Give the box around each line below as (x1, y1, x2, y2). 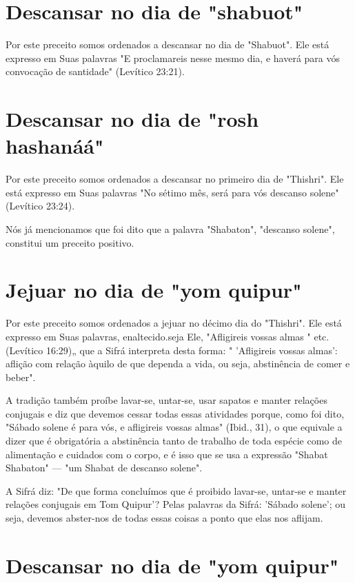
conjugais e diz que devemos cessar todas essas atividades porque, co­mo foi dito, (6, 406, 345, 420)
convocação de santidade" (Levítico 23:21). (6, 64, 185, 79)
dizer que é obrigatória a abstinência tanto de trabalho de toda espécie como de (6, 433, 342, 448)
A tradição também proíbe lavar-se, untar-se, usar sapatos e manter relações (6, 393, 327, 407)
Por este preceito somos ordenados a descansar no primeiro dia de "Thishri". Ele (6, 172, 344, 186)
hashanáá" (6, 132, 104, 160)
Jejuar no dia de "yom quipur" (6, 276, 302, 304)
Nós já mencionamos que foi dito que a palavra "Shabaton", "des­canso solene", (6, 222, 335, 236)
